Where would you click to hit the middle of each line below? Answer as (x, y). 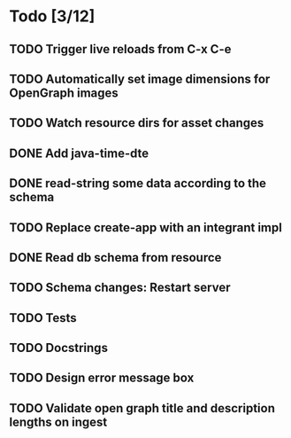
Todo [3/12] (52, 16)
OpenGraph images (64, 93)
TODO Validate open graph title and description (142, 408)
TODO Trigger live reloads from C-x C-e (120, 49)
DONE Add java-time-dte (79, 153)
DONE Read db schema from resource (115, 258)
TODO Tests (43, 318)
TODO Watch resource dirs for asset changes (137, 123)
